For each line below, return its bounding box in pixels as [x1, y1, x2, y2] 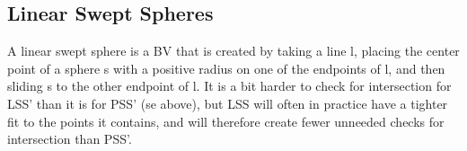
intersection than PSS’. [7, 129, 132, 148]
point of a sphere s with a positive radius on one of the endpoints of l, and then [7, 58, 445, 77]
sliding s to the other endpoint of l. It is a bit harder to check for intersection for [7, 76, 452, 95]
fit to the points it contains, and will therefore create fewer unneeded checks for [7, 111, 445, 130]
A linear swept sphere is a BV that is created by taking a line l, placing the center [7, 41, 460, 60]
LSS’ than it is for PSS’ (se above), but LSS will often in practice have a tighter [7, 93, 448, 112]
